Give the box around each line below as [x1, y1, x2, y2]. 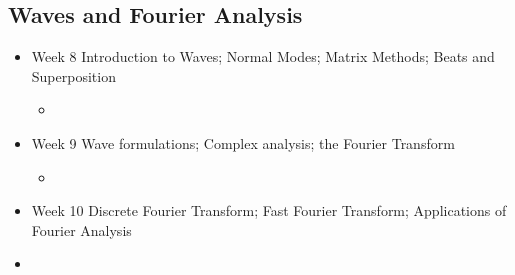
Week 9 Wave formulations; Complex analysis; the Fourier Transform [31, 132, 455, 153]
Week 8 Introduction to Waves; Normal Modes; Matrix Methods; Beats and [31, 46, 495, 67]
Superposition [31, 65, 116, 86]
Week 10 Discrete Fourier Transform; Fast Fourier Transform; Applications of [31, 200, 507, 221]
